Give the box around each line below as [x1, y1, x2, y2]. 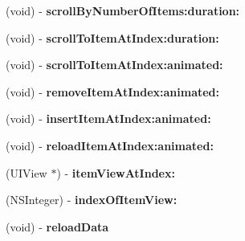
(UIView [6, 164, 47, 181]
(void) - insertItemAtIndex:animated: [6, 110, 211, 127]
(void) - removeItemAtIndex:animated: [6, 83, 220, 100]
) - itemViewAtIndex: [56, 164, 175, 181]
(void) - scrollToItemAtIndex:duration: [6, 29, 219, 46]
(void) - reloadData [6, 218, 109, 235]
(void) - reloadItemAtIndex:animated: [6, 137, 214, 153]
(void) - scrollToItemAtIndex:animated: [6, 56, 223, 73]
